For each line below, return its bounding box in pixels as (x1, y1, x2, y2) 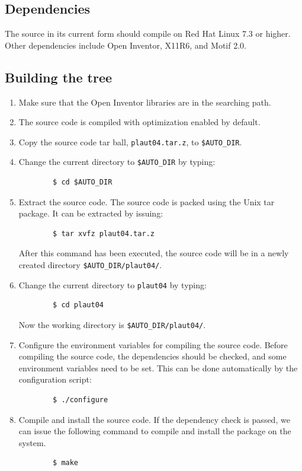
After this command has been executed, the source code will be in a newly (18, 247, 289, 259)
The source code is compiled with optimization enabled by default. (18, 116, 261, 128)
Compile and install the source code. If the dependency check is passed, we (18, 413, 290, 425)
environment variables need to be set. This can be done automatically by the (18, 361, 298, 374)
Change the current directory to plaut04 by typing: (18, 278, 207, 291)
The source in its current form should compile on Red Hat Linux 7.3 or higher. (5, 27, 291, 40)
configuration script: (18, 373, 92, 386)
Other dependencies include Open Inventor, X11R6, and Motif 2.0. (5, 39, 246, 51)
